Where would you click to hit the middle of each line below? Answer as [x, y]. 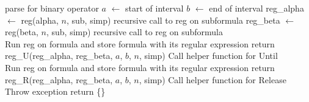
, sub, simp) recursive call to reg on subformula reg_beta [173, 20]
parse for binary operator [52, 8]
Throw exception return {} [55, 91]
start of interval [154, 8]
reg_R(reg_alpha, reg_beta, [59, 79]
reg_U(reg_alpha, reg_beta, [59, 56]
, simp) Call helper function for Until [208, 56]
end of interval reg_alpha [256, 8]
